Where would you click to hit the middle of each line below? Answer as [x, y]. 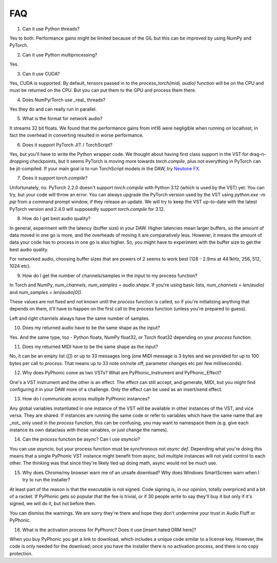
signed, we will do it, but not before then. [53, 503]
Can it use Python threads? [51, 29]
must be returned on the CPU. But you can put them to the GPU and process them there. [103, 90]
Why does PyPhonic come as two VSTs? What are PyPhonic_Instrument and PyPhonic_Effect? [122, 373]
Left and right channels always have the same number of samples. [80, 318]
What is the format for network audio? [62, 119]
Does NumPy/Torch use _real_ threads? [64, 100]
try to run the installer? [46, 480]
